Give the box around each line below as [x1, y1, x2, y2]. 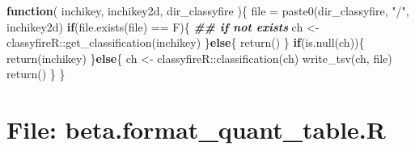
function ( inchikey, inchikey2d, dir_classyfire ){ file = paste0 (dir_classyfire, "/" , [6, 2, 409, 19]
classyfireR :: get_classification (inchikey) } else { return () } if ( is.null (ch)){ [6, 34, 365, 51]
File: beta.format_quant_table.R [6, 113, 386, 146]
